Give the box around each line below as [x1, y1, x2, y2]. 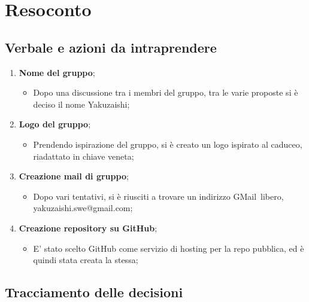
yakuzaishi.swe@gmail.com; [33, 202, 133, 214]
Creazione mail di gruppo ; [19, 170, 129, 182]
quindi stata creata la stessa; [33, 254, 138, 266]
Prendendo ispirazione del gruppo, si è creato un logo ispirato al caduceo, [33, 138, 302, 150]
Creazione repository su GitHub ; [19, 221, 157, 234]
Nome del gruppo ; [19, 66, 95, 78]
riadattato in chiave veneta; [33, 150, 134, 162]
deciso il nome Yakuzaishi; [33, 97, 130, 110]
